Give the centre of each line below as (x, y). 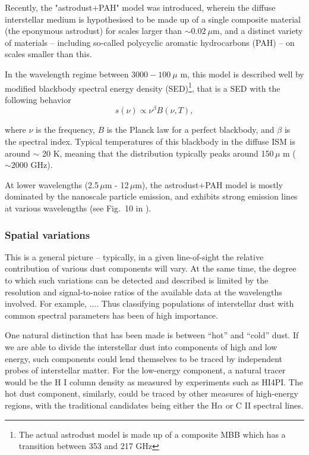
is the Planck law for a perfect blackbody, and (190, 130)
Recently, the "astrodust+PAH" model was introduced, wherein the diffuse (140, 7)
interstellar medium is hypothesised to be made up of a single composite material (153, 19)
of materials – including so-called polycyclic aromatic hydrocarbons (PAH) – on (150, 42)
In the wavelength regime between (67, 74)
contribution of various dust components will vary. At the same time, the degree (151, 268)
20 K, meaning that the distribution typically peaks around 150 (158, 153)
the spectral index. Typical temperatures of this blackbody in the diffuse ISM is (150, 141)
